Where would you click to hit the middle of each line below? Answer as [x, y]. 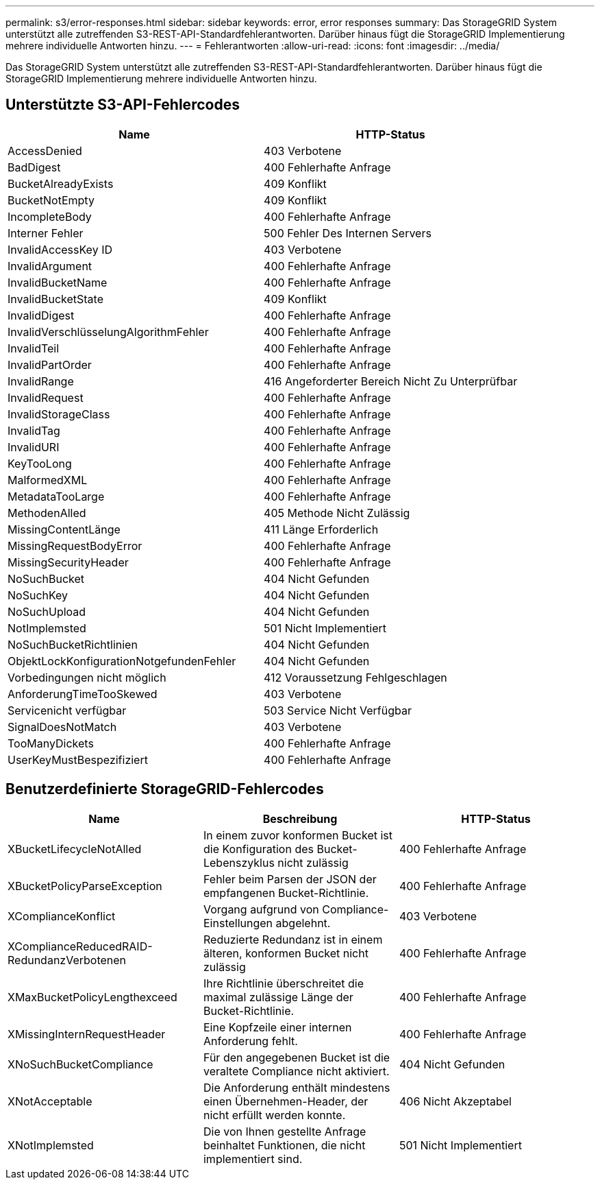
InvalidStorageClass [59, 414]
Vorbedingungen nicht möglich [87, 677]
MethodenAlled [47, 513]
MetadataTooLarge [56, 496]
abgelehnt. [303, 923]
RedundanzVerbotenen [67, 960]
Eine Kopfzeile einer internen [277, 1027]
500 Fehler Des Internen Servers [348, 233]
